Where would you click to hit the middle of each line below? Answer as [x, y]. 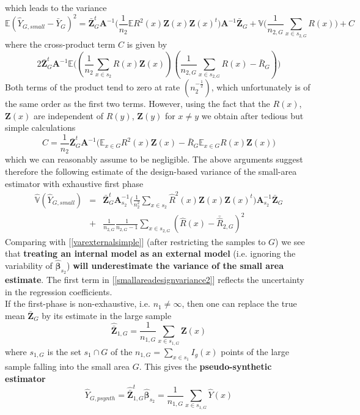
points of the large [255, 351]
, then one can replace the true [239, 303]
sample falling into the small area [67, 366]
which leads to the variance [56, 7]
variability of [29, 265]
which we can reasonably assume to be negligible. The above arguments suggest [154, 159]
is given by [147, 44]
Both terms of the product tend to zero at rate [93, 87]
